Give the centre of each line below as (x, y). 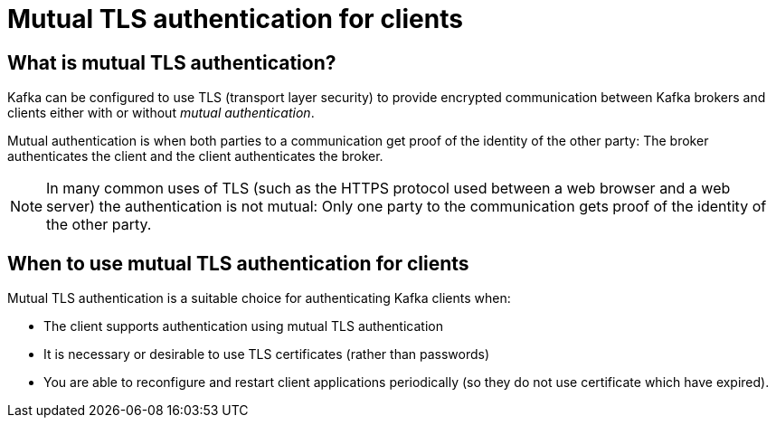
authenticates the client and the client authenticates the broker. (195, 156)
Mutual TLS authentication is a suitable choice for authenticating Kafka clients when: (259, 298)
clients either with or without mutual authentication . (161, 113)
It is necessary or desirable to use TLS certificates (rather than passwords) (267, 354)
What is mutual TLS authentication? (172, 62)
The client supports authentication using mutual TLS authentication (243, 326)
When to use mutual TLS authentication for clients (238, 263)
